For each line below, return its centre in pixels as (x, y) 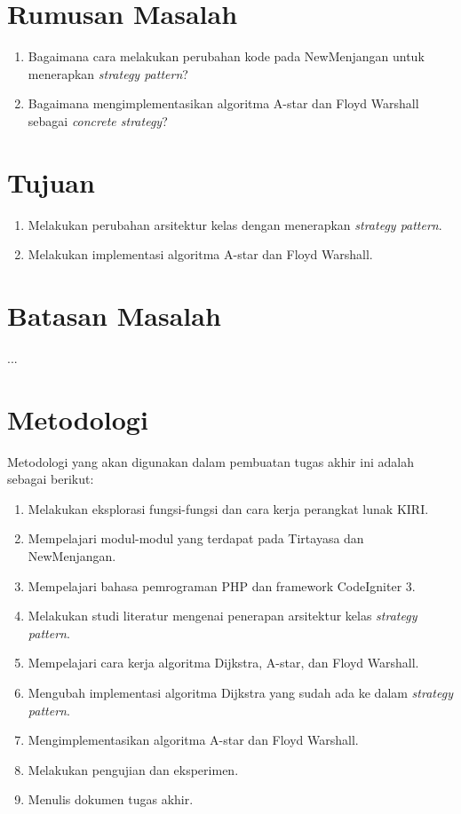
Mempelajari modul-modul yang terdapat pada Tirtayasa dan (196, 538)
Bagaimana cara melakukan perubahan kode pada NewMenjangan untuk (226, 56)
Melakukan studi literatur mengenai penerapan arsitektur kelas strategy (223, 616)
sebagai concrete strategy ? (98, 120)
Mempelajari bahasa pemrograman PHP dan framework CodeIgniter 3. (222, 585)
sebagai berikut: (51, 479)
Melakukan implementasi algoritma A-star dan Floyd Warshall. (200, 254)
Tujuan (51, 182)
